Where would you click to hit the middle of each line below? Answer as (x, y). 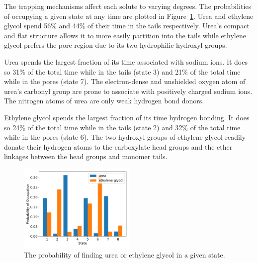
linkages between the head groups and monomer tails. (86, 156)
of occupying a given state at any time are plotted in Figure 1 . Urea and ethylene (129, 16)
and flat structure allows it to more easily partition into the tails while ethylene (125, 35)
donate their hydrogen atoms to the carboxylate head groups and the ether (118, 146)
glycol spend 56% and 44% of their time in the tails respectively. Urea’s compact (127, 26)
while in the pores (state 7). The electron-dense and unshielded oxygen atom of (125, 81)
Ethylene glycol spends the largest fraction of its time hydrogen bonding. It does (127, 117)
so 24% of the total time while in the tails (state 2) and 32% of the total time (122, 127)
